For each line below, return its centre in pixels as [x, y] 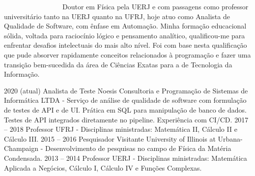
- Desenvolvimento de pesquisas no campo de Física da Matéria [136, 148]
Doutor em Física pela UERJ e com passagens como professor [155, 6]
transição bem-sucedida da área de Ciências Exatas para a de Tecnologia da [118, 64]
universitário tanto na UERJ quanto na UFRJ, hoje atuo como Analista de [117, 16]
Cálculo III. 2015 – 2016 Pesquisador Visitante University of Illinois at [110, 138]
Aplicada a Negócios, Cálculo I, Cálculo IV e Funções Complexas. [103, 167]
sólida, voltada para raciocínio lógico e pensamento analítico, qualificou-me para [125, 35]
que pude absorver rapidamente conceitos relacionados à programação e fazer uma [127, 54]
